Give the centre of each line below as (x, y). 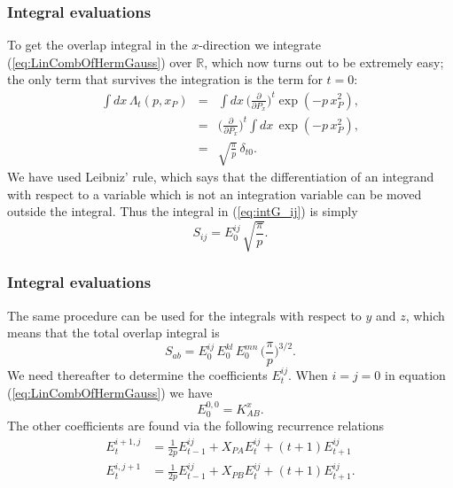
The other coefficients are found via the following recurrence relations (196, 426)
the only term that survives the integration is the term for (165, 79)
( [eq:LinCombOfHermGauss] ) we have (110, 392)
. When (308, 374)
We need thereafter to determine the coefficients (137, 374)
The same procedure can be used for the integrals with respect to (184, 315)
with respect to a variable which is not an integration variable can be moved (215, 194)
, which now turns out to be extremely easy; (324, 62)
